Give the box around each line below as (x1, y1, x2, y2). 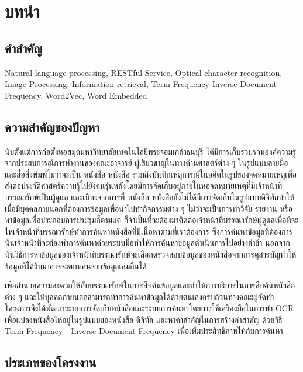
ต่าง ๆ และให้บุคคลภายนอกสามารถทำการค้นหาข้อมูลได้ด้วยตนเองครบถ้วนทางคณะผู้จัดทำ (5, 290, 274, 303)
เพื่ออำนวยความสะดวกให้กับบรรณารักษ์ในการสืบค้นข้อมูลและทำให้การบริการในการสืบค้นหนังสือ (5, 279, 295, 291)
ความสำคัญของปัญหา (5, 117, 99, 135)
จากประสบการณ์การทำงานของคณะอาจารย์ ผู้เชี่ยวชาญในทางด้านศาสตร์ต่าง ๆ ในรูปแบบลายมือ (5, 157, 288, 169)
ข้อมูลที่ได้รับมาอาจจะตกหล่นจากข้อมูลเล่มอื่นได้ (5, 259, 147, 272)
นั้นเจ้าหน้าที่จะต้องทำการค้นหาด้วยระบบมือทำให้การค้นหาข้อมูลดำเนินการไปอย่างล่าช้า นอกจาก (5, 237, 290, 249)
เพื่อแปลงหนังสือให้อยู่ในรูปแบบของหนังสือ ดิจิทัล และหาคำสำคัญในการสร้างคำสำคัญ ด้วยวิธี (5, 313, 283, 325)
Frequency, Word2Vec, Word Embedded (5, 89, 147, 101)
